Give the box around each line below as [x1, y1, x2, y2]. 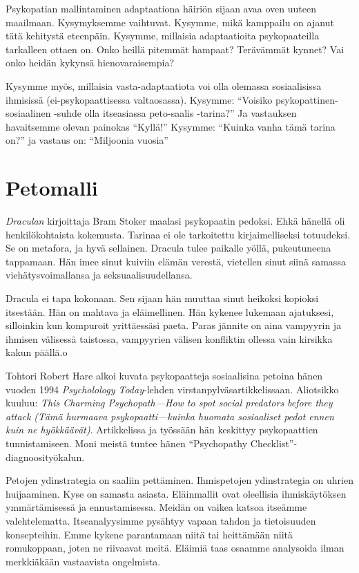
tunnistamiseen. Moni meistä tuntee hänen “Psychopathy [6, 435, 248, 450]
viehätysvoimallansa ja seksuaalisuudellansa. [6, 267, 193, 282]
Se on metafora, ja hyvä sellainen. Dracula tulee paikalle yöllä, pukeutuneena [6, 241, 331, 255]
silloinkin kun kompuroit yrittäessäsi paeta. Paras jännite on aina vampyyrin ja [6, 318, 342, 332]
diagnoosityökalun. [6, 449, 85, 464]
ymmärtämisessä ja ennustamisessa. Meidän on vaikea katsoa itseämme [6, 500, 307, 514]
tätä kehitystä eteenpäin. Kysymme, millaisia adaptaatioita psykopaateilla [6, 28, 320, 43]
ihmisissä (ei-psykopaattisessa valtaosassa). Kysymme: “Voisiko [6, 92, 273, 106]
